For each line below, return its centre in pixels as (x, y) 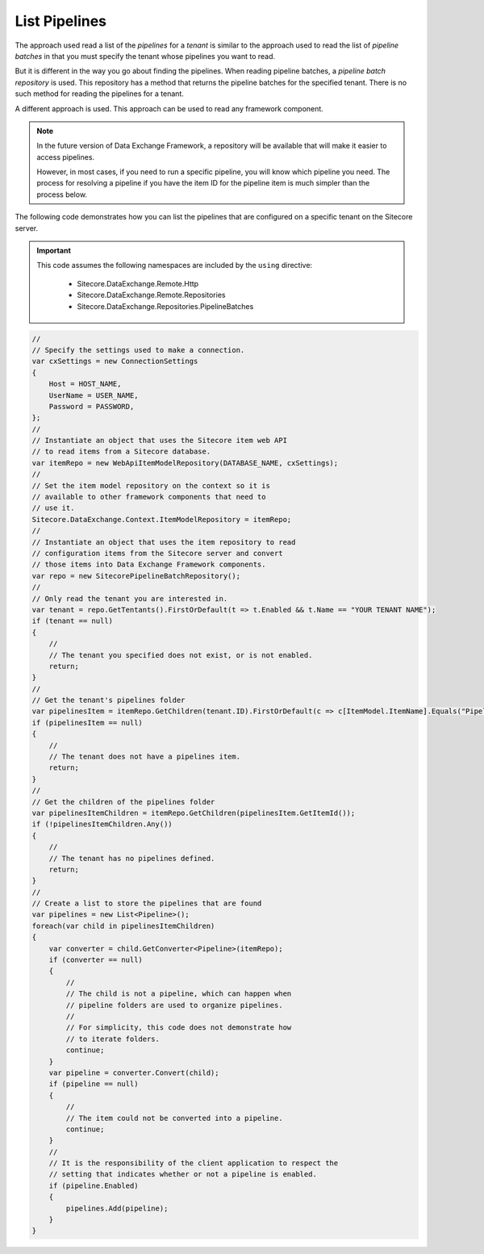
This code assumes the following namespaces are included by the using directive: (175, 265)
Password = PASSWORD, (92, 406)
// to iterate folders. (113, 1039)
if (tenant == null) (72, 621)
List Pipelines (61, 21)
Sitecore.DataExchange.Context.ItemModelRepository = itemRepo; (162, 519)
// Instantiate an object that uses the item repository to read (164, 542)
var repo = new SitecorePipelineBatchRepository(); (136, 576)
